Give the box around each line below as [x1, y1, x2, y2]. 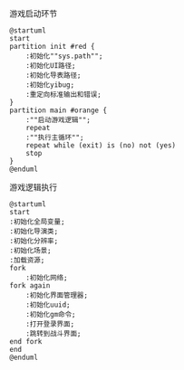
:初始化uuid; [25, 300, 71, 309]
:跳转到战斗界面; [25, 329, 82, 338]
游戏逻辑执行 [9, 182, 57, 192]
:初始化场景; [9, 246, 52, 255]
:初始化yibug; [25, 81, 75, 90]
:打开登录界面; [25, 319, 75, 328]
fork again [9, 281, 51, 290]
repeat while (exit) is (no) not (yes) [25, 141, 177, 150]
